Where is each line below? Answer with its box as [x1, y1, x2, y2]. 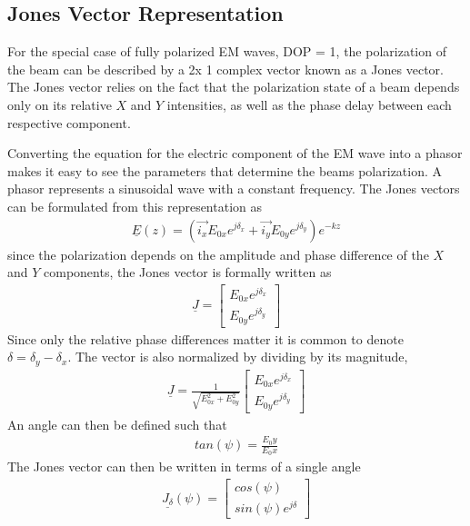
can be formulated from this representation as [7, 196, 262, 215]
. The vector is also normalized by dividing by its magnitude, [67, 347, 408, 366]
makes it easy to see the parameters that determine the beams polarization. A [7, 161, 443, 180]
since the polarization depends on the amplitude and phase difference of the [7, 244, 429, 263]
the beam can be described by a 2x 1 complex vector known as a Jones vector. [7, 59, 444, 78]
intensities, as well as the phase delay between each [166, 94, 452, 114]
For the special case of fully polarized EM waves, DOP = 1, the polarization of [7, 42, 446, 61]
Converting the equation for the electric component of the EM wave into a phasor [7, 144, 463, 163]
